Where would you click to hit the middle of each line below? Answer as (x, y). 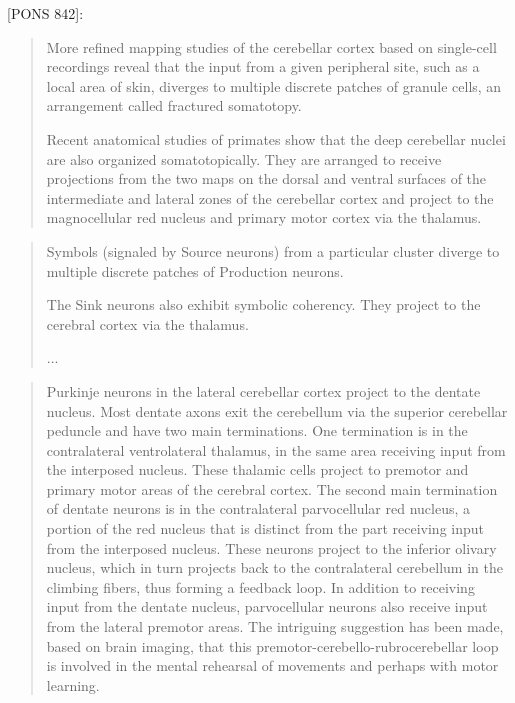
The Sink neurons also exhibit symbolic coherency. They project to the (263, 304)
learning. (73, 684)
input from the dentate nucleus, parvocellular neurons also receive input (267, 606)
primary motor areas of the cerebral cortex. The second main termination (272, 488)
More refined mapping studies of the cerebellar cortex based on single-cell (271, 46)
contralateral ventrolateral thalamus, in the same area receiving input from (276, 449)
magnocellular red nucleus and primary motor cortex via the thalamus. (264, 217)
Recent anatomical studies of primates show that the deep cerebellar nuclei (276, 138)
